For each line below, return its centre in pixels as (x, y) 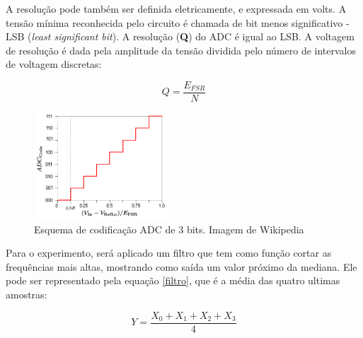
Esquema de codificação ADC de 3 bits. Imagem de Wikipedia (169, 229)
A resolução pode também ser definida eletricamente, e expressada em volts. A (176, 8)
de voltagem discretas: (54, 64)
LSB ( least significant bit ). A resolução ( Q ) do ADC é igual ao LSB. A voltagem (180, 36)
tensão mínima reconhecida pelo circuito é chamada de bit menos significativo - (178, 22)
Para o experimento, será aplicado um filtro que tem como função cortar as (169, 253)
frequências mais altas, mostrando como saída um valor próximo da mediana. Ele (181, 266)
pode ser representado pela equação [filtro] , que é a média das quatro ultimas (173, 280)
